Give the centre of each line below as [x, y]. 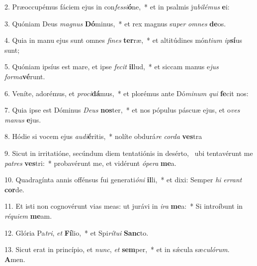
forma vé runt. [25, 76]
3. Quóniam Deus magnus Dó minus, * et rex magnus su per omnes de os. [115, 23]
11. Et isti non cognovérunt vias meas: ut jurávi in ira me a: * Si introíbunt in [124, 206]
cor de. [14, 189]
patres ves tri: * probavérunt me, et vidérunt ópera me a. [90, 163]
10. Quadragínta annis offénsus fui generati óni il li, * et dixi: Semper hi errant [123, 180]
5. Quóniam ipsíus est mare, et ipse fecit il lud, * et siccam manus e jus [112, 66]
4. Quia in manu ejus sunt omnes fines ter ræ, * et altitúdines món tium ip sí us [124, 40]
